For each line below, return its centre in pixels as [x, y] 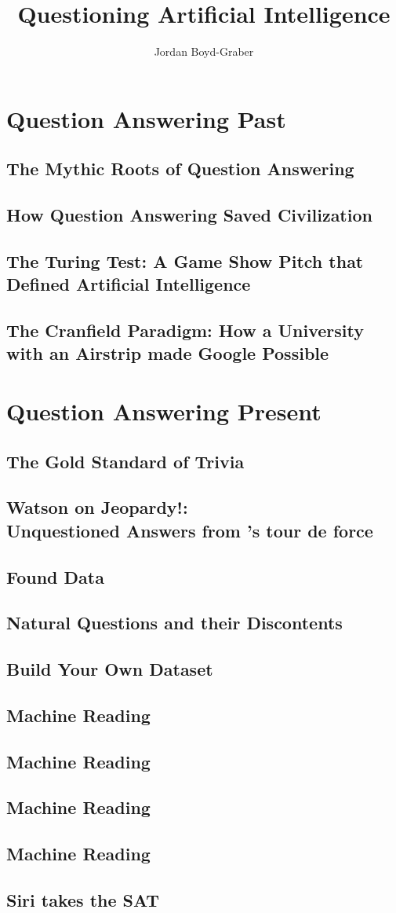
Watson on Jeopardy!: [97, 507]
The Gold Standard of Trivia [125, 461]
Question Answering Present [164, 411]
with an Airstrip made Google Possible [168, 353]
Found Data [55, 576]
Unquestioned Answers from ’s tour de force [190, 530]
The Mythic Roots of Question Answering [180, 169]
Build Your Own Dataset [110, 669]
